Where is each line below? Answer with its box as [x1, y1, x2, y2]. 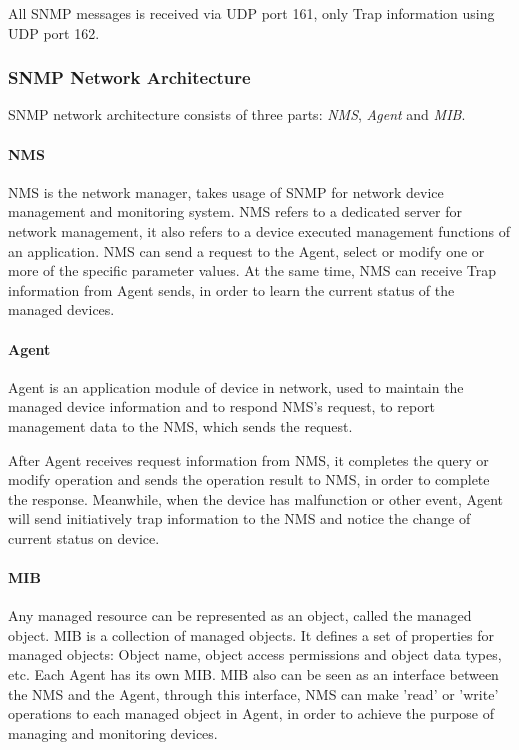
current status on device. [8, 527, 160, 548]
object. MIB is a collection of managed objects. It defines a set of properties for [8, 624, 494, 645]
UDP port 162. [8, 22, 100, 43]
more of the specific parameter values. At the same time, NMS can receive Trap [8, 260, 497, 281]
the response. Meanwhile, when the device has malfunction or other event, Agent [8, 488, 503, 509]
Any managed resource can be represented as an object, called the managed [8, 605, 472, 626]
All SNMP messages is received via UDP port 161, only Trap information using [8, 3, 495, 23]
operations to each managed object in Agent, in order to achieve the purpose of [8, 703, 495, 724]
